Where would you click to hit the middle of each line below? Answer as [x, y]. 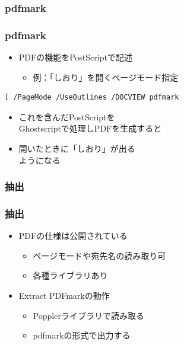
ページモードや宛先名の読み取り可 [99, 255]
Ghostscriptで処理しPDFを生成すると [90, 128]
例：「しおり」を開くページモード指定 [106, 77]
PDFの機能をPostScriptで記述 [75, 57]
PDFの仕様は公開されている [73, 236]
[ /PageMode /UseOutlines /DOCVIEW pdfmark [92, 98]
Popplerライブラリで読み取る [88, 315]
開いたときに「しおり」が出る [77, 148]
